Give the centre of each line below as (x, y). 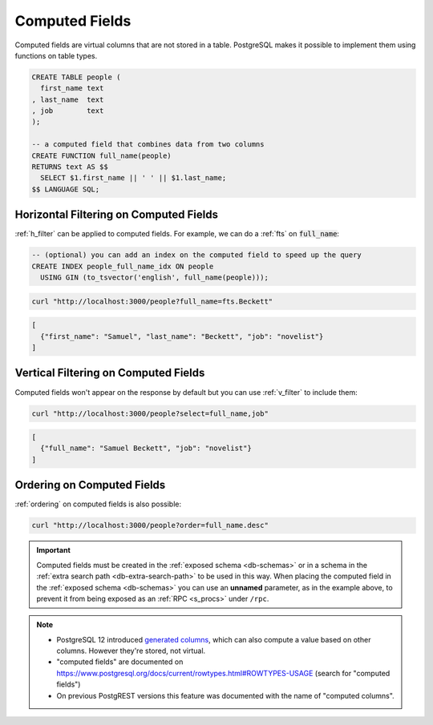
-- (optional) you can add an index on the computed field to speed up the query (197, 255)
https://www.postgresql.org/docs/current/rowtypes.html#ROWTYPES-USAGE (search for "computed (223, 673)
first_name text (72, 89)
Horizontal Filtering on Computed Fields (117, 215)
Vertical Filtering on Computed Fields (110, 373)
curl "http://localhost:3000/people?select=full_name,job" (150, 413)
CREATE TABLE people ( (76, 77)
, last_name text (68, 99)
